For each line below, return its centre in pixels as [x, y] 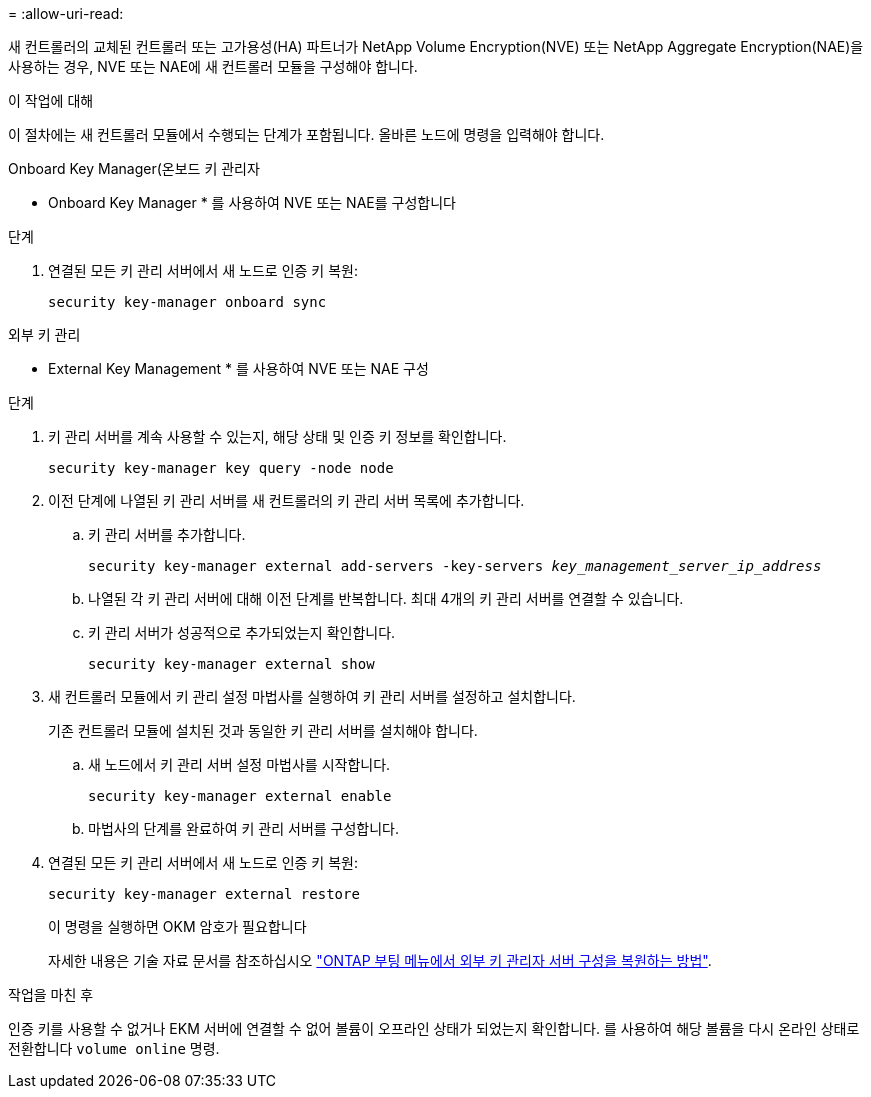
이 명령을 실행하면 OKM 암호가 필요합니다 [177, 926]
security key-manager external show [231, 664]
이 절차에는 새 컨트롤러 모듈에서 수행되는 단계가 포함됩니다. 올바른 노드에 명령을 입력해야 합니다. [306, 134]
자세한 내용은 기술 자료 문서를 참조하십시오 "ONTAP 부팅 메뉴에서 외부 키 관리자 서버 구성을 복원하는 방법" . [380, 960]
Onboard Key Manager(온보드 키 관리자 [134, 168]
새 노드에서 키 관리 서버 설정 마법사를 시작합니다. [239, 764]
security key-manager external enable [240, 796]
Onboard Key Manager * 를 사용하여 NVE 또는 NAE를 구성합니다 [252, 202]
